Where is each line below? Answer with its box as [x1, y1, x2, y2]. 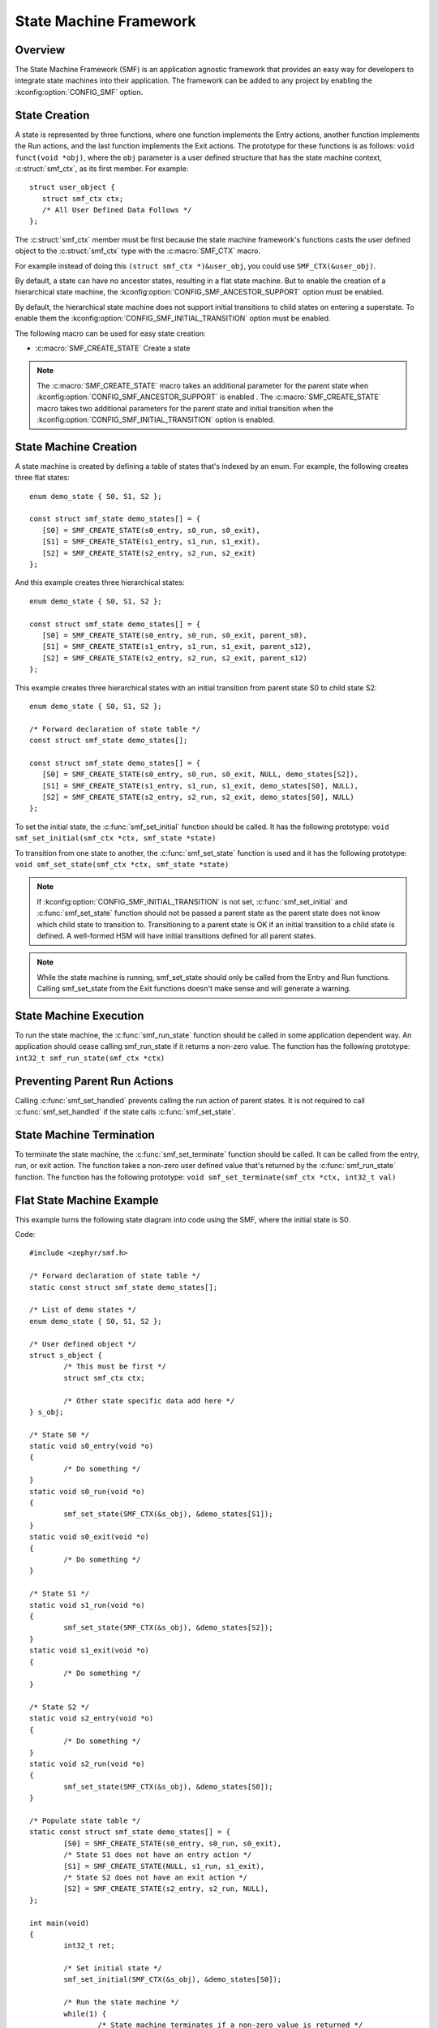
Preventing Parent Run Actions [15, 1074, 174, 1088]
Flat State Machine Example [15, 1193, 159, 1207]
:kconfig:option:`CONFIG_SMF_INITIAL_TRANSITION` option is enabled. [36, 415, 275, 424]
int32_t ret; [63, 1941, 115, 1950]
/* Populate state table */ [29, 1815, 141, 1825]
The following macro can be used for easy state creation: [15, 329, 206, 338]
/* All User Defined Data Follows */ [41, 205, 192, 215]
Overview [15, 43, 66, 57]
